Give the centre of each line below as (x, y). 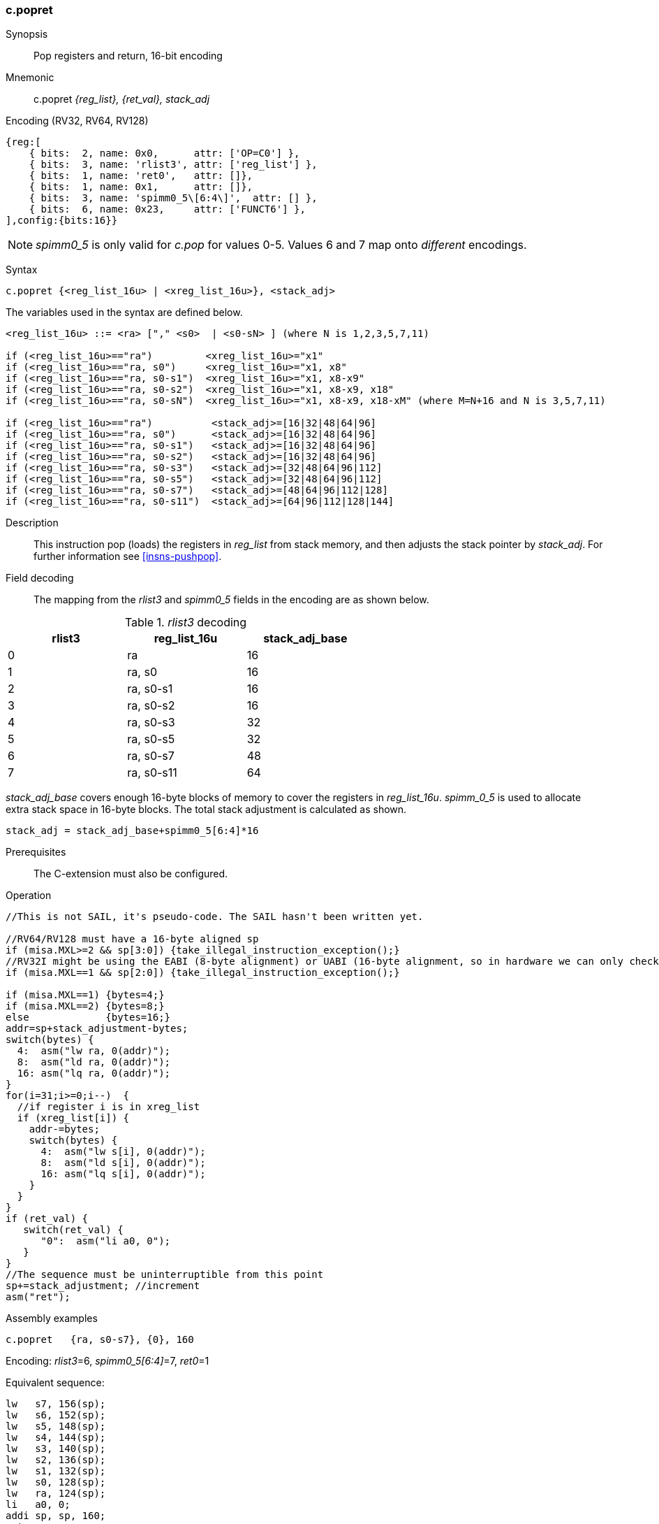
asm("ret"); (38, 1297)
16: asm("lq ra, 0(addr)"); (94, 1073)
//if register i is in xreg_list (109, 1107)
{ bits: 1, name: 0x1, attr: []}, (141, 187)
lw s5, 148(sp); (56, 1426)
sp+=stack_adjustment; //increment (103, 1286)
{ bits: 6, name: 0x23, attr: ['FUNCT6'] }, (167, 209)
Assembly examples (52, 1318)
